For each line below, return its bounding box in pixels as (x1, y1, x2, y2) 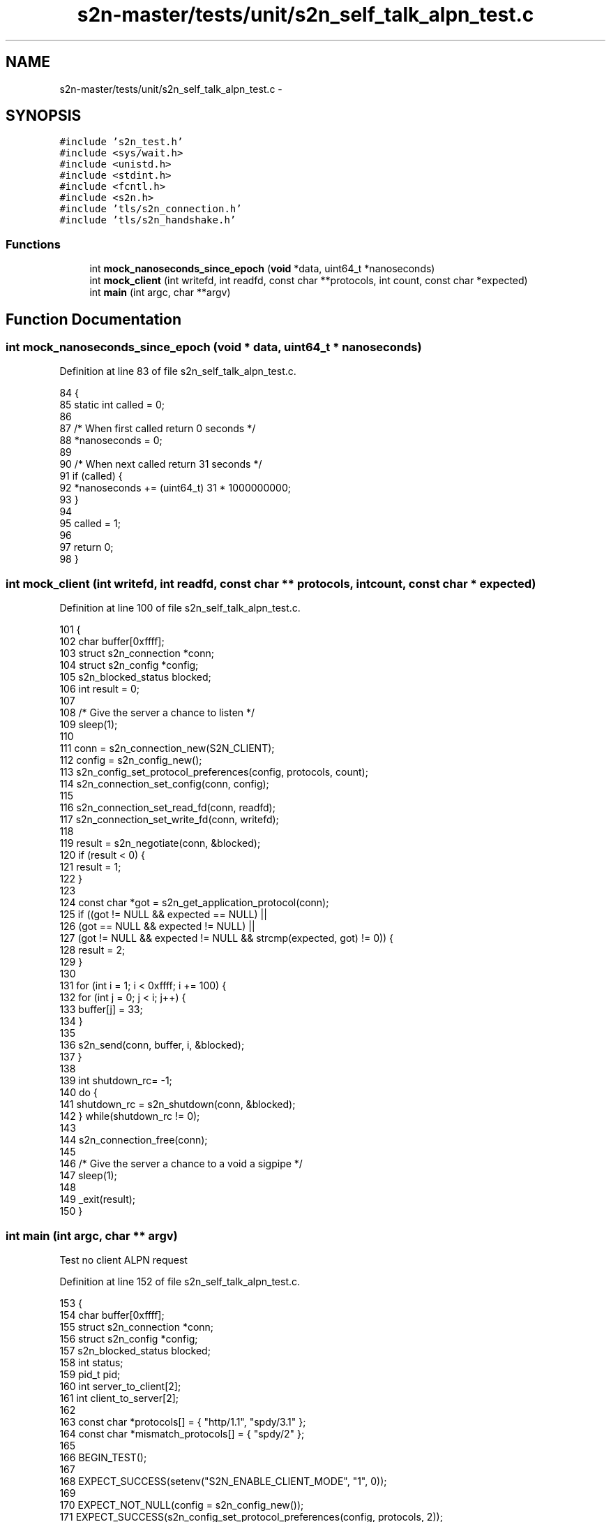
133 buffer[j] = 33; (59, 1003, 143, 1016)
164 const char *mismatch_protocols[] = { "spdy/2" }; (59, 1427, 305, 1440)
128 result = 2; (59, 944, 126, 956)
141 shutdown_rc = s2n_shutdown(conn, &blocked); (59, 1098, 296, 1111)
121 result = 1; (59, 861, 121, 873)
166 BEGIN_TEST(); (59, 1451, 147, 1463)
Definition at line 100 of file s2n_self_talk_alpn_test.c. (59, 602, 301, 614)
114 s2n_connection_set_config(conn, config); (59, 778, 269, 790)
